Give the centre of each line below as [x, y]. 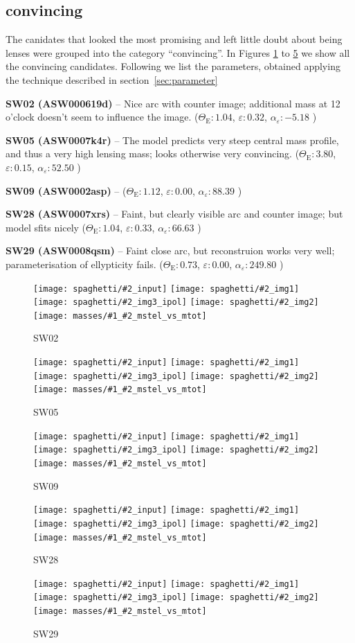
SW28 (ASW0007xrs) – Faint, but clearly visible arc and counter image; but [174, 214]
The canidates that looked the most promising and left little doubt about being [174, 39]
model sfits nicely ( [46, 227]
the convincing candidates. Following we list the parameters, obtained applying [173, 66]
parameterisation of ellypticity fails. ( [84, 264]
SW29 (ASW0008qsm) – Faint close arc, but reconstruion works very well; [170, 250]
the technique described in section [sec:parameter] [112, 79]
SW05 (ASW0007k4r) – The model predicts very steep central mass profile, [172, 140]
